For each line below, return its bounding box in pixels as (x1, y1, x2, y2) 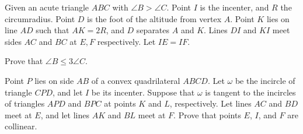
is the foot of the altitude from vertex (87, 12, 222, 24)
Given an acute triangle (5, 1, 89, 13)
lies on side (34, 74, 74, 86)
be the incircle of (235, 74, 295, 86)
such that (36, 24, 69, 36)
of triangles (5, 97, 45, 110)
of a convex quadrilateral (91, 74, 180, 86)
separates (136, 24, 170, 36)
